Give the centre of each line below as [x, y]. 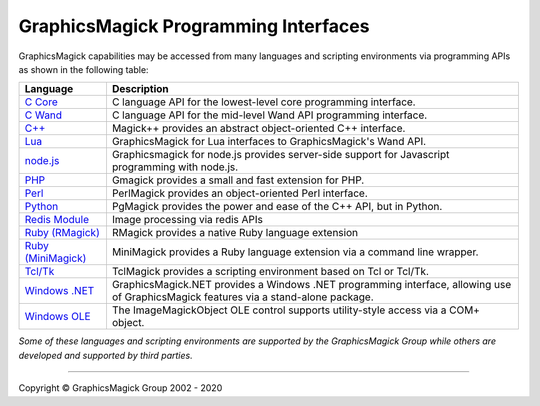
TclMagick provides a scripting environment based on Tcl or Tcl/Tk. [270, 272]
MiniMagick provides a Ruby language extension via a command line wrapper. [295, 252]
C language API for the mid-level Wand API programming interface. [269, 115]
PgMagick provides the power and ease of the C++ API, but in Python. [277, 207]
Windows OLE [57, 317]
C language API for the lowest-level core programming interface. [263, 102]
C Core [41, 102]
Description [140, 89]
